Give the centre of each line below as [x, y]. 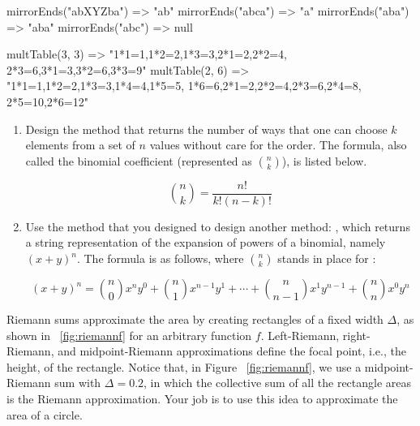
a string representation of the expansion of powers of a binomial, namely [206, 242]
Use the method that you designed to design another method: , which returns [218, 226]
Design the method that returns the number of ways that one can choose [206, 129]
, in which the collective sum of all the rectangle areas [278, 383]
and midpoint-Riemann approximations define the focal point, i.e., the [232, 351]
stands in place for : [327, 258]
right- [356, 335]
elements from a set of [80, 145]
